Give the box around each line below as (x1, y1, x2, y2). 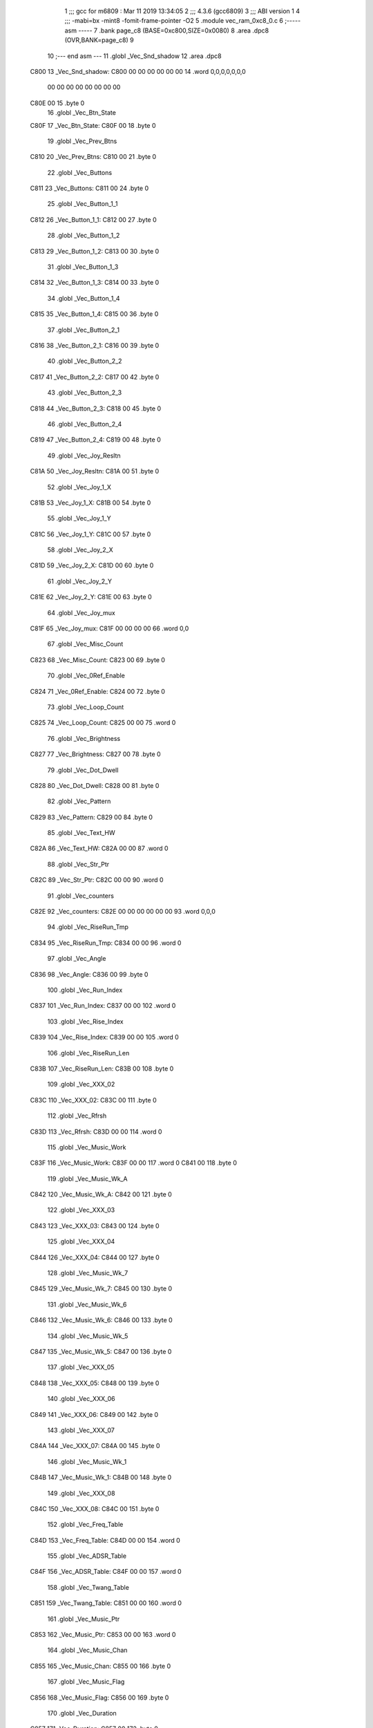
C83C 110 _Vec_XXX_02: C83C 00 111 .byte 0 (30, 1096, 157, 1104)
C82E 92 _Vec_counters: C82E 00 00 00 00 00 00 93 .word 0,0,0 (30, 908, 216, 916)
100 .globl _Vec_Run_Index (47, 986, 123, 994)
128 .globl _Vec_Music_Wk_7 (47, 1269, 128, 1277)
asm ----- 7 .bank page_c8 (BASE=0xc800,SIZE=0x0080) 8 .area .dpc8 (64, 26, 269, 35)
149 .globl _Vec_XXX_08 (47, 1489, 115, 1497)
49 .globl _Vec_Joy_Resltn (47, 451, 121, 460)
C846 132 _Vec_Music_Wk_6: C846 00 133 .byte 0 (30, 1316, 173, 1324)
